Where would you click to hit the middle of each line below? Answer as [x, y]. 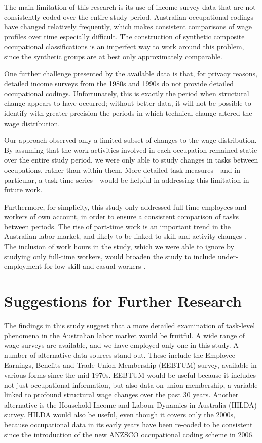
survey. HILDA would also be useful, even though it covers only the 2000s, [120, 414]
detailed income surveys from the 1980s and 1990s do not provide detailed [119, 83]
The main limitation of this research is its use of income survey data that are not [130, 7]
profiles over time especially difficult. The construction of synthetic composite [124, 36]
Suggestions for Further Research [123, 301]
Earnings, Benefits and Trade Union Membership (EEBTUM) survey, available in [130, 365]
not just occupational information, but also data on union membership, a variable [131, 385]
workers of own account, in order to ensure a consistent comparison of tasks [122, 216]
